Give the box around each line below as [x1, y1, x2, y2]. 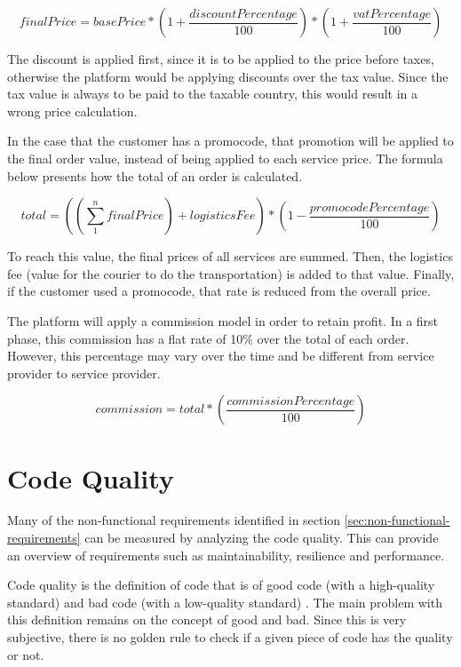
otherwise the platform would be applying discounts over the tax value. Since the [7, 67, 449, 85]
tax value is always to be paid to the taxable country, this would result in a [7, 84, 417, 103]
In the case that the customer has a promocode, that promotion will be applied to [7, 131, 454, 150]
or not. [7, 645, 44, 663]
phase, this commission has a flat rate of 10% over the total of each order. [7, 329, 409, 347]
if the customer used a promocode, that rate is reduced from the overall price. [7, 282, 431, 300]
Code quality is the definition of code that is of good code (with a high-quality [7, 576, 435, 594]
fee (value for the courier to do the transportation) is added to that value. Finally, [7, 264, 455, 282]
